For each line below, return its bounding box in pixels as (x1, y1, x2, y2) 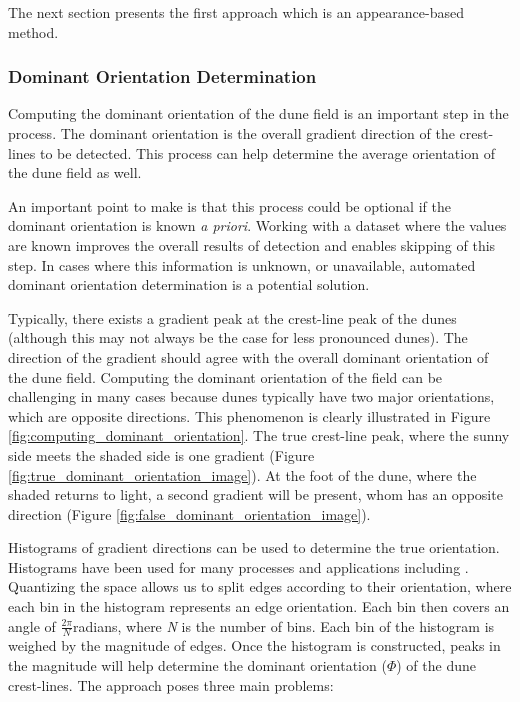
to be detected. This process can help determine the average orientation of (39, 142, 495, 163)
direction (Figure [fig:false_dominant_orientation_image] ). (8, 503, 371, 524)
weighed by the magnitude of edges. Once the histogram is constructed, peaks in (8, 635, 501, 656)
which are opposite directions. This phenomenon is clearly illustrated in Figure (8, 405, 491, 426)
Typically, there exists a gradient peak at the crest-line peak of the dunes (8, 307, 457, 328)
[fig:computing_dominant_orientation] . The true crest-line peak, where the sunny (8, 425, 510, 446)
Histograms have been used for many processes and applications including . (8, 556, 469, 577)
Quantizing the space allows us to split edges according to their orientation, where (8, 576, 512, 597)
